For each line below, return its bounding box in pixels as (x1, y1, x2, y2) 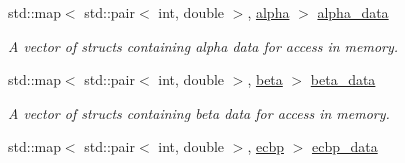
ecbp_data (311, 136, 378, 157)
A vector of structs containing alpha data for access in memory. (8, 35, 399, 56)
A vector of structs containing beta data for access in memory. (8, 102, 390, 123)
